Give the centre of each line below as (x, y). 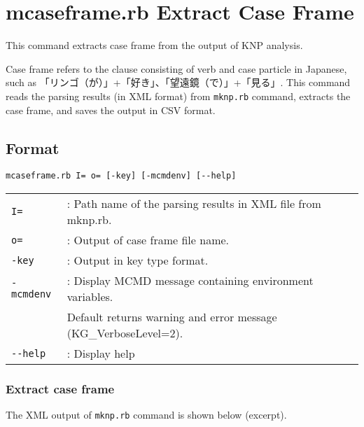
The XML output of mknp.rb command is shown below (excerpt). (146, 415)
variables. (90, 297)
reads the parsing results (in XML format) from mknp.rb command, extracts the (178, 96)
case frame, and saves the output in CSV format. (111, 110)
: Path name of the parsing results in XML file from (194, 204)
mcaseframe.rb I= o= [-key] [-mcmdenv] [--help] (121, 176)
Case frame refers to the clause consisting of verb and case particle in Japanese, (176, 68)
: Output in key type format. (138, 260)
